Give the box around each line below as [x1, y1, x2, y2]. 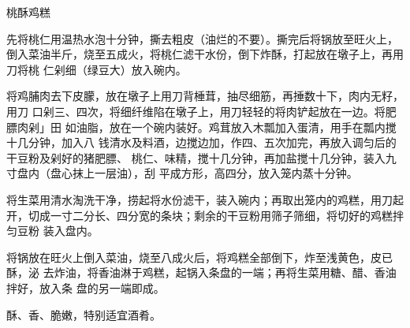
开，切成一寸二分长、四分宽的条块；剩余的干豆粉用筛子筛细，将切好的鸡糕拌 [6, 207, 404, 223]
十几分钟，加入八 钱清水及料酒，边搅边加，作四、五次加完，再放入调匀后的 [6, 134, 397, 151]
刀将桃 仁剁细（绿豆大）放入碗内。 [6, 61, 187, 77]
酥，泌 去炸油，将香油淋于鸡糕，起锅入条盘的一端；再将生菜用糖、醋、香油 [6, 264, 397, 281]
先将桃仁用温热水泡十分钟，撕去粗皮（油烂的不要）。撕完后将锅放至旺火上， [6, 30, 398, 47]
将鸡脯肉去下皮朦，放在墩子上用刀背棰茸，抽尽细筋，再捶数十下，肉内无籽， [6, 88, 404, 104]
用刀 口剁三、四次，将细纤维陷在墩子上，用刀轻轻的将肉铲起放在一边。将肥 [6, 102, 397, 119]
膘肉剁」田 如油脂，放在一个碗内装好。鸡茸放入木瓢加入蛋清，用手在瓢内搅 [6, 118, 397, 135]
